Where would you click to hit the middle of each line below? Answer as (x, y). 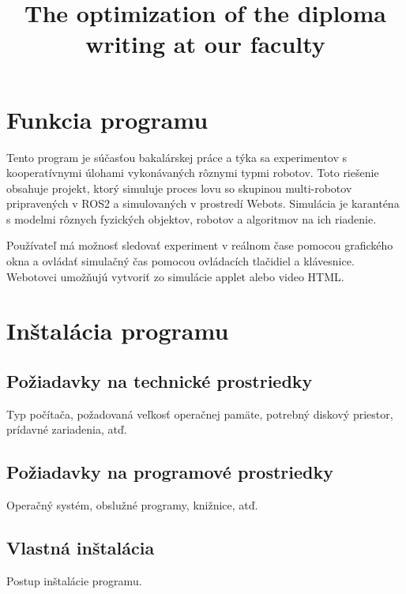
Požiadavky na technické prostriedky (160, 381)
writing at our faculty (205, 44)
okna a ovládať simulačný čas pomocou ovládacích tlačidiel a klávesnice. (180, 261)
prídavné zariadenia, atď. (67, 429)
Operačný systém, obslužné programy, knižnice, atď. (132, 505)
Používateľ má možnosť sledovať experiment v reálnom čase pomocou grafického (200, 245)
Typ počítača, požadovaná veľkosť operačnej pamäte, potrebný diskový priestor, (200, 414)
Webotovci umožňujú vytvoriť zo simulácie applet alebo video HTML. (175, 276)
